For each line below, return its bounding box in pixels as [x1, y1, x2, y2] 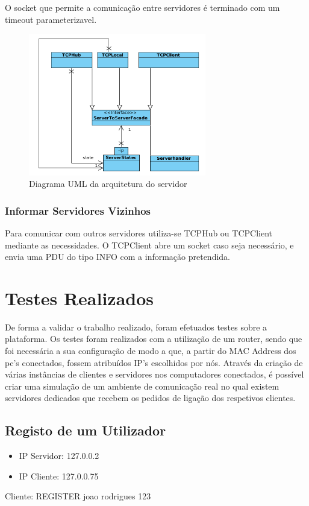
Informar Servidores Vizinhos [5, 203, 151, 218]
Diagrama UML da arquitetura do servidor [29, 177, 187, 190]
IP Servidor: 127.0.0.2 [19, 449, 99, 462]
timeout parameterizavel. [5, 13, 97, 25]
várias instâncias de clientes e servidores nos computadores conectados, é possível [5, 368, 304, 381]
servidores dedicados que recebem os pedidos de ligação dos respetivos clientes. [5, 391, 296, 404]
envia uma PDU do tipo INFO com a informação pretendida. [5, 250, 231, 263]
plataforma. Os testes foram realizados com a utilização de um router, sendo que [5, 332, 302, 345]
